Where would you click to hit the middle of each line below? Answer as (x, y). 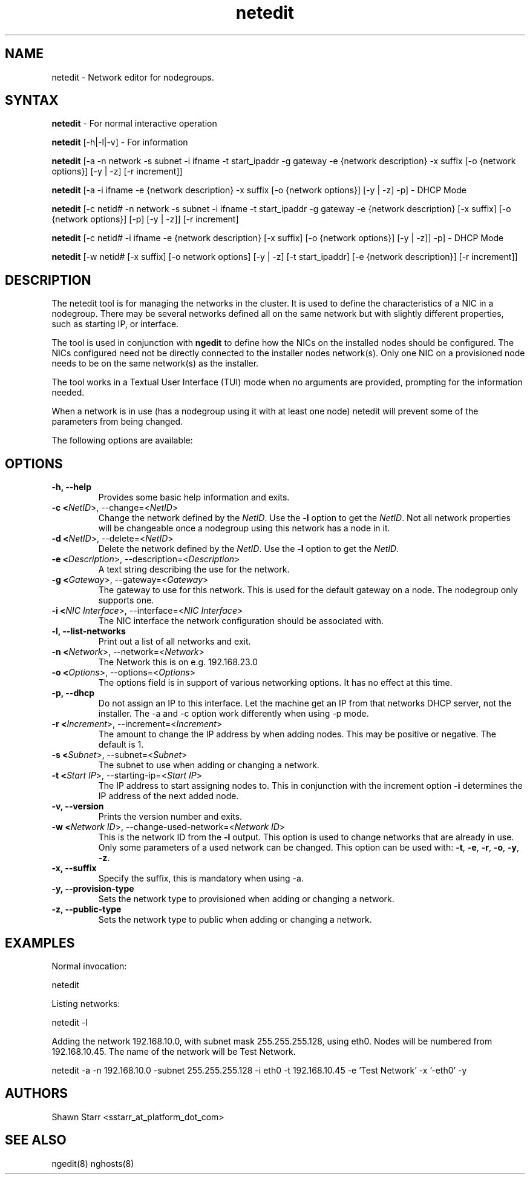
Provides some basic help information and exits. (194, 497)
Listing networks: (86, 1003)
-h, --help (71, 487)
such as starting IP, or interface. (115, 324)
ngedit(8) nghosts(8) (93, 1163)
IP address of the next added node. (168, 796)
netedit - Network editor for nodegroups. (133, 77)
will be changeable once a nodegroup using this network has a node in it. (244, 528)
